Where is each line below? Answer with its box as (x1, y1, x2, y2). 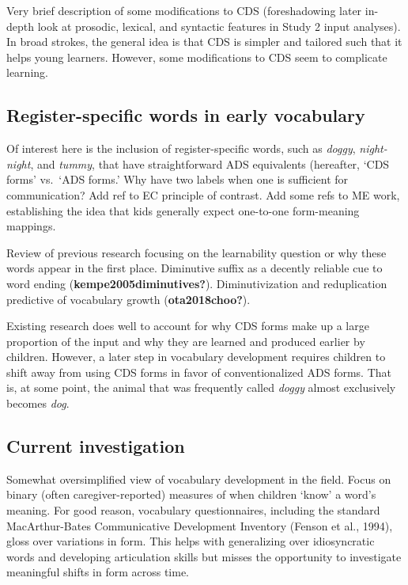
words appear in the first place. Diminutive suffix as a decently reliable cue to (6, 260, 383, 276)
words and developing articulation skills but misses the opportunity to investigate (6, 548, 402, 564)
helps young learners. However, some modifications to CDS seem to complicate (6, 48, 387, 65)
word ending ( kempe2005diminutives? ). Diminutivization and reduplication (6, 275, 387, 291)
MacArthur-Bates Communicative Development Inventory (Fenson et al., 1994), (6, 517, 393, 534)
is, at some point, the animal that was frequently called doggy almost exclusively (6, 379, 396, 396)
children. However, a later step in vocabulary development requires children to (6, 348, 386, 365)
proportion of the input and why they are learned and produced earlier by (6, 332, 365, 349)
